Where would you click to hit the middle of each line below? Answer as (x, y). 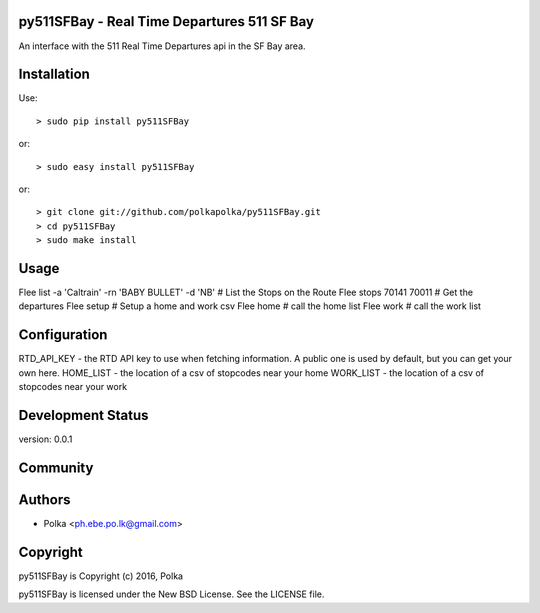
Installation (54, 74)
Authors (44, 499)
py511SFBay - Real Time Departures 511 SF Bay (166, 21)
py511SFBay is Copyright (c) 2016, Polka (101, 576)
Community (56, 467)
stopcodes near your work (73, 387)
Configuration (63, 335)
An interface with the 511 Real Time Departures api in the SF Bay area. (162, 46)
